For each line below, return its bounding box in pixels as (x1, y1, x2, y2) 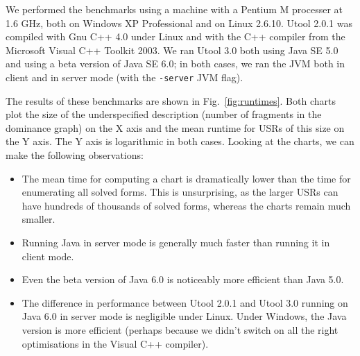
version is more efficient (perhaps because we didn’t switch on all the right (22, 322, 338, 337)
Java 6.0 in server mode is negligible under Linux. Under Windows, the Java (22, 309, 347, 323)
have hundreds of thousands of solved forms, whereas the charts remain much (22, 198, 351, 212)
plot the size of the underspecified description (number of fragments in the (6, 107, 322, 121)
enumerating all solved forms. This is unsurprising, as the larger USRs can (22, 185, 338, 199)
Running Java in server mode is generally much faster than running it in (22, 235, 330, 249)
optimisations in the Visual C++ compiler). (22, 336, 209, 350)
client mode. (22, 248, 74, 263)
